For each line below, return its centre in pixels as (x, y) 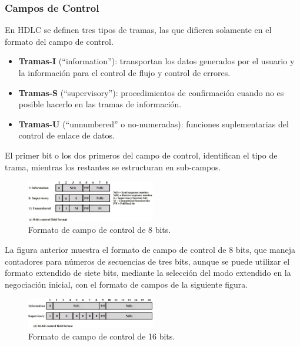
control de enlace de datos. (66, 135)
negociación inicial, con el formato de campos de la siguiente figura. (126, 284)
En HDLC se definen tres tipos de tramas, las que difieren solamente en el (138, 30)
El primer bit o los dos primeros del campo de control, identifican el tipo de (141, 155)
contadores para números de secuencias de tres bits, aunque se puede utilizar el (147, 261)
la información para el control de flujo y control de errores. (124, 73)
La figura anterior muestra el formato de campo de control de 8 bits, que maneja (150, 250)
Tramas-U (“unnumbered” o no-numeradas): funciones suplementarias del (154, 123)
